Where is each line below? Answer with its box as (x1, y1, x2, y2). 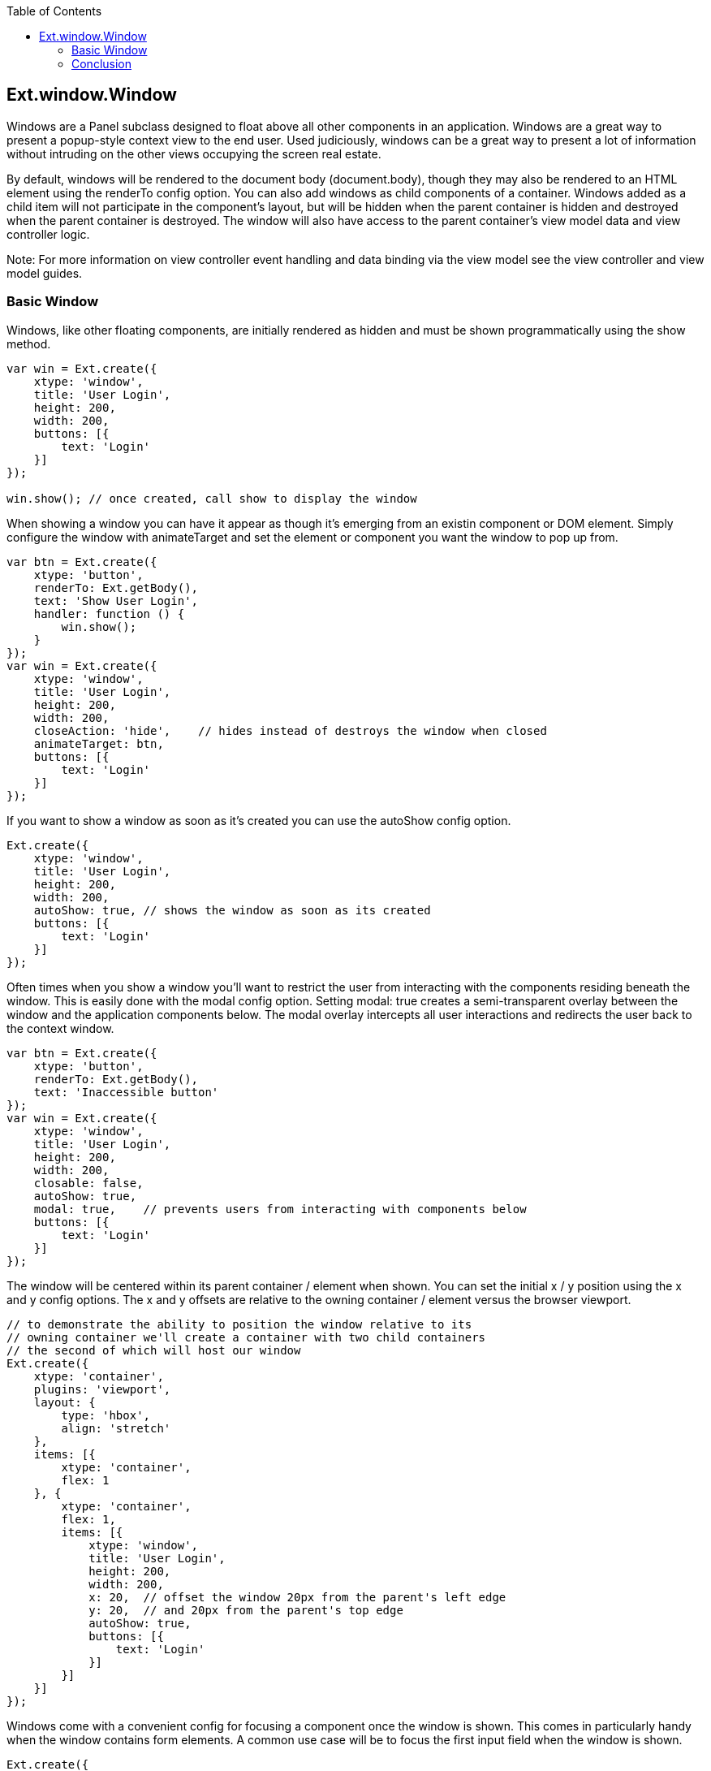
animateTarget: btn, (33, 736, 164, 750)
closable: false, (33, 1176, 144, 1190)
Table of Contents (6, 4, 102, 18)
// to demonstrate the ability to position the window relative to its (6, 1317, 472, 1331)
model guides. (6, 266, 83, 280)
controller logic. (6, 227, 90, 241)
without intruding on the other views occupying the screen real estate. (6, 146, 381, 161)
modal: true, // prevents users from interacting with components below (33, 1202, 527, 1216)
